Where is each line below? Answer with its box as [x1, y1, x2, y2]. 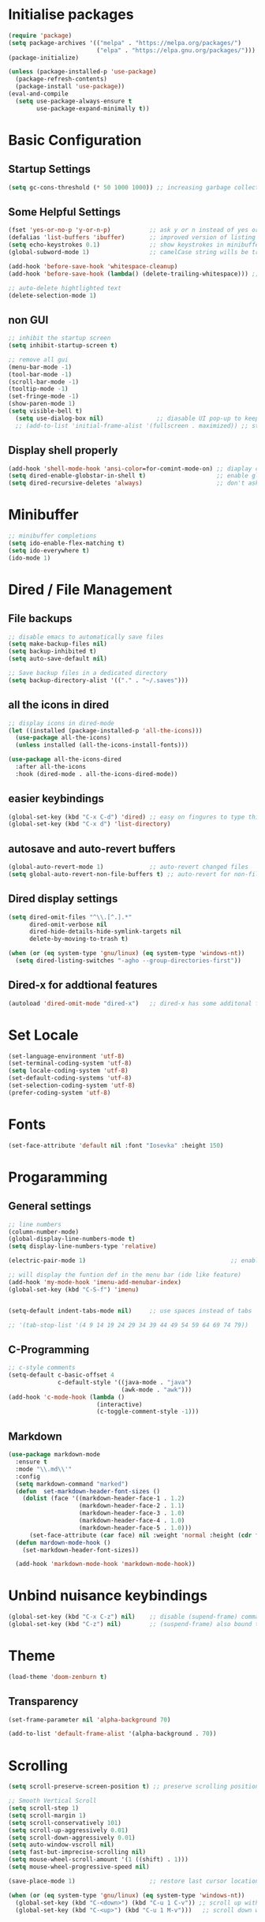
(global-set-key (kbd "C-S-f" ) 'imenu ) [8, 1285, 140, 1294]
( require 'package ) [8, 32, 73, 39]
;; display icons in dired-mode [8, 719, 114, 727]
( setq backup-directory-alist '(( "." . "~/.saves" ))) [8, 676, 189, 684]
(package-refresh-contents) [15, 75, 108, 84]
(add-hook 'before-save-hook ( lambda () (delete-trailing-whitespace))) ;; [8, 270, 259, 278]
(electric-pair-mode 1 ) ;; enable [8, 1257, 263, 1264]
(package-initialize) [8, 54, 80, 62]
